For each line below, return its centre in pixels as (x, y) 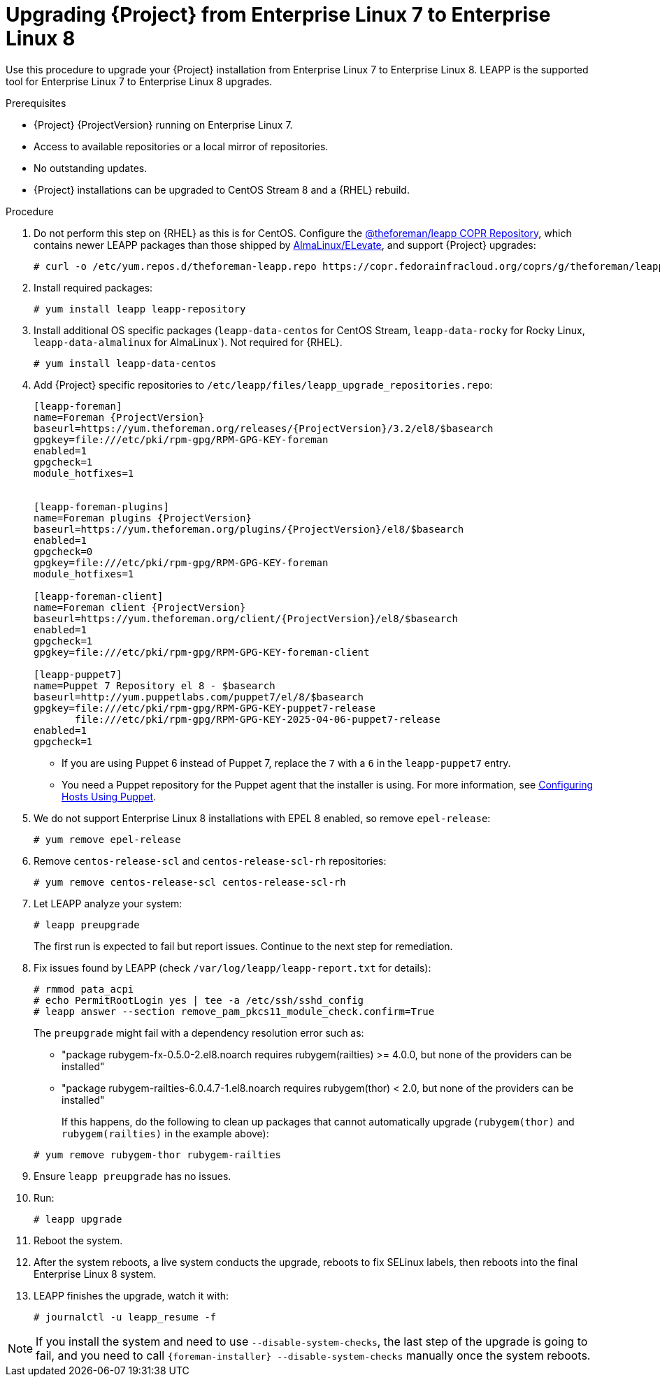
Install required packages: (93, 287)
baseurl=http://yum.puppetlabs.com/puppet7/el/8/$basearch (199, 697)
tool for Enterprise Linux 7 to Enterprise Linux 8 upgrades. (139, 81)
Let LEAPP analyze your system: (108, 903)
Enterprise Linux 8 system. (95, 1274)
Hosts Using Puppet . (109, 796)
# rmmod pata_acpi (84, 989)
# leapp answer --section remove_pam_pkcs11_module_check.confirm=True (234, 1011)
